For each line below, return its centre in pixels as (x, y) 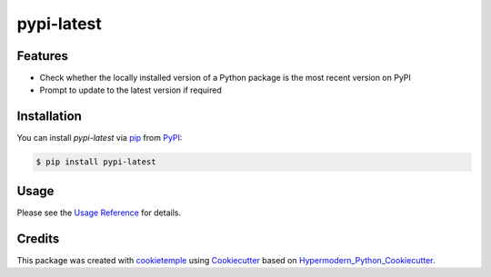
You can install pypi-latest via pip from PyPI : (100, 138)
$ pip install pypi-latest (96, 162)
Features (42, 56)
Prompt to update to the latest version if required (130, 90)
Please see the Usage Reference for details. (99, 213)
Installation (49, 117)
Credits (38, 238)
